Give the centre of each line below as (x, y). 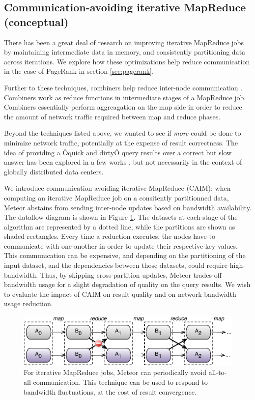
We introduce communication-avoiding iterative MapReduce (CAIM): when (117, 188)
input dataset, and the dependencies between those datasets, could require (116, 265)
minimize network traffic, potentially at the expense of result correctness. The (121, 142)
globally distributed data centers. (54, 171)
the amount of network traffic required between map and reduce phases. (112, 116)
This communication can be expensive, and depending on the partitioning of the (125, 255)
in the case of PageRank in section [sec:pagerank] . (79, 71)
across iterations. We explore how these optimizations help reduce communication (127, 61)
